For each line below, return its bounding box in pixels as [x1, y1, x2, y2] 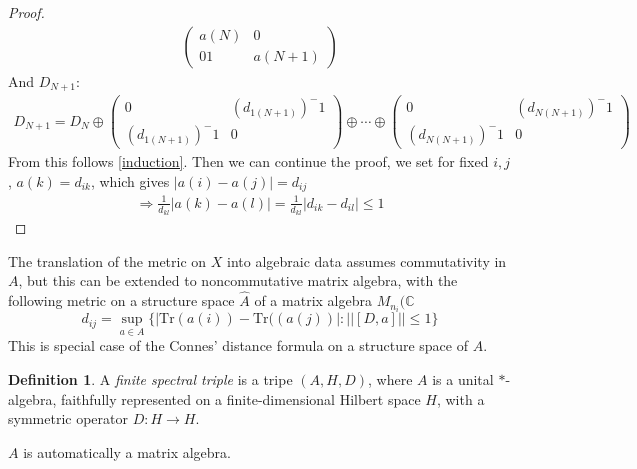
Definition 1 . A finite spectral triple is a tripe [8, 368, 293, 389]
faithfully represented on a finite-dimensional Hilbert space [60, 388, 421, 409]
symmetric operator [8, 408, 128, 429]
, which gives [90, 170, 170, 191]
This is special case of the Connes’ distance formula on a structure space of [8, 335, 468, 356]
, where [367, 368, 413, 389]
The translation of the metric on [8, 250, 207, 271]
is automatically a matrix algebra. [23, 441, 231, 462]
